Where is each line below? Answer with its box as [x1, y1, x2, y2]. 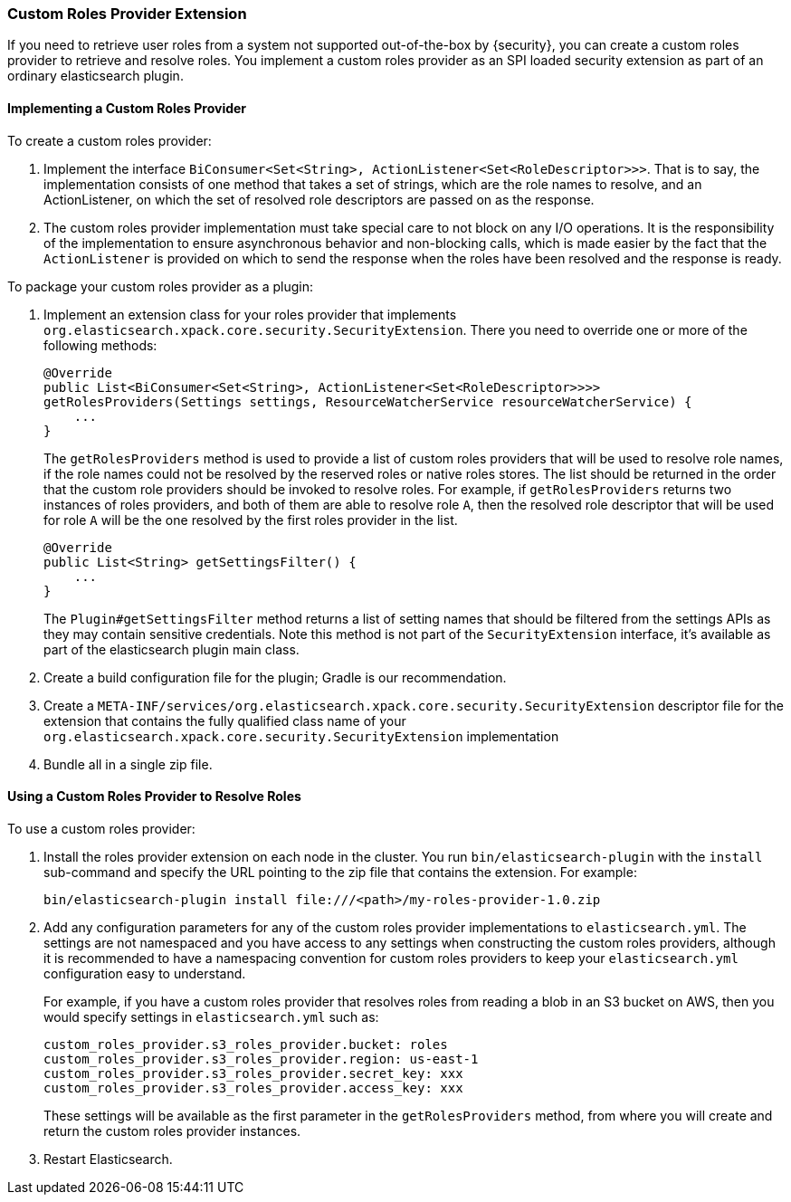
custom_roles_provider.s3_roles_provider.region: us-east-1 [43, 1051, 479, 1066]
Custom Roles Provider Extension [7, 5, 247, 23]
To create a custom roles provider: [7, 132, 212, 148]
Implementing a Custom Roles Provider [7, 100, 247, 116]
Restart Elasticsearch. [43, 1150, 173, 1167]
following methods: [43, 337, 157, 353]
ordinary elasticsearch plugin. [7, 68, 184, 84]
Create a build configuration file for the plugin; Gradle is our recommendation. [43, 669, 507, 685]
